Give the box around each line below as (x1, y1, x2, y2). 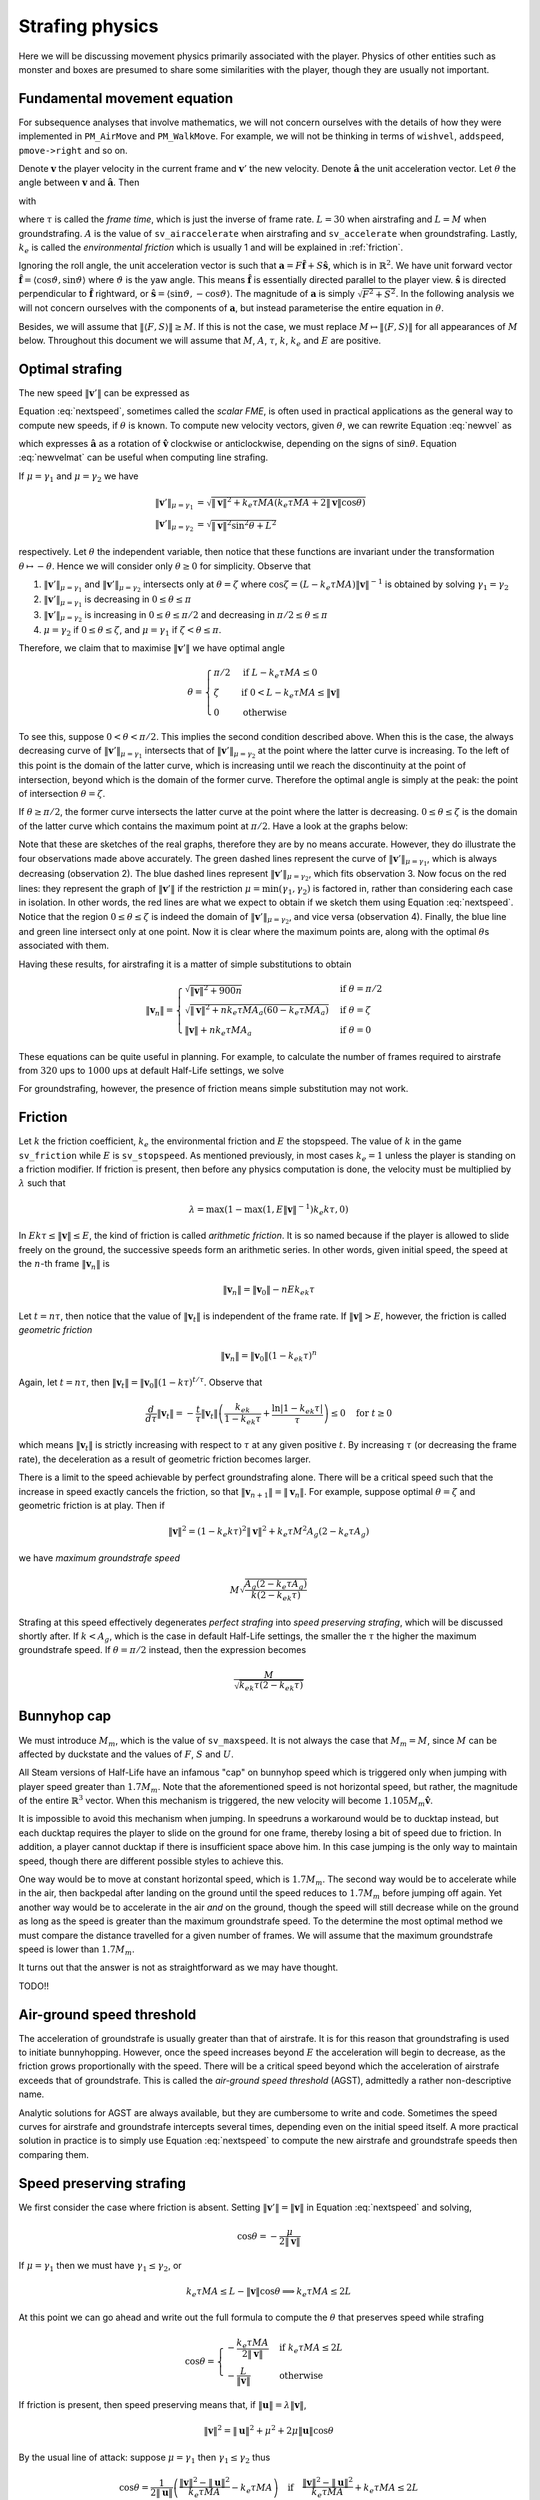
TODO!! (18, 1980, 50, 1992)
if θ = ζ (340, 1004, 372, 1015)
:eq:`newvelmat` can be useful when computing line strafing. (18, 451, 269, 464)
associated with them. (18, 940, 110, 952)
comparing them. (18, 2148, 90, 2160)
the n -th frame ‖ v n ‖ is (18, 1257, 110, 1272)
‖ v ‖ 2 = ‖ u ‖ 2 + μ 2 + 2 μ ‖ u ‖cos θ (203, 2423, 335, 2437)
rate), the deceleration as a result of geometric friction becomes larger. (18, 1453, 312, 1465)
